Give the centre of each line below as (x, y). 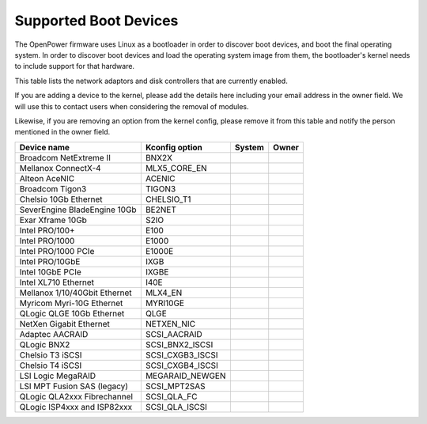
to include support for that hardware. (74, 66)
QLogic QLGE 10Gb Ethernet (72, 313)
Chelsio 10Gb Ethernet (61, 199)
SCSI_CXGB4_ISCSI (182, 365)
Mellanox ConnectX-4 (60, 168)
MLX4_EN (164, 293)
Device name (45, 147)
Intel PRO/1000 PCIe (57, 251)
